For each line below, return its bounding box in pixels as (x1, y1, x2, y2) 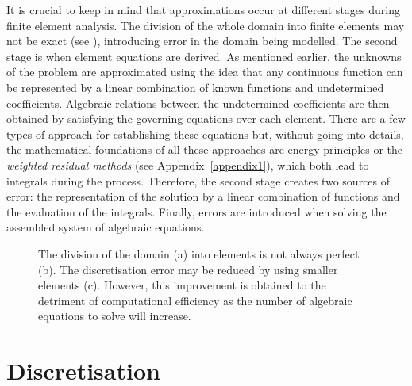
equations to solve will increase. (38, 308, 191, 324)
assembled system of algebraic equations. (6, 219, 205, 235)
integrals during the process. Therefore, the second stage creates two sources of (6, 172, 391, 189)
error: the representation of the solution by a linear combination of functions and (6, 188, 400, 204)
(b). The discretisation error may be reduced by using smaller (38, 261, 338, 277)
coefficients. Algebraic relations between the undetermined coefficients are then (6, 94, 390, 111)
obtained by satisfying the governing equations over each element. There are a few (6, 110, 406, 127)
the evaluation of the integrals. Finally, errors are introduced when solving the (6, 203, 387, 220)
